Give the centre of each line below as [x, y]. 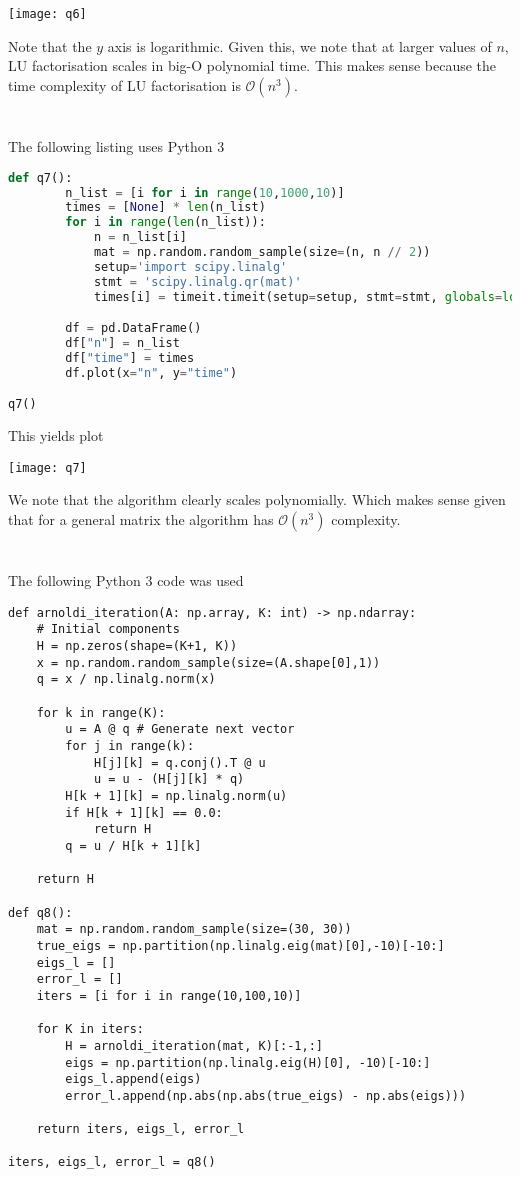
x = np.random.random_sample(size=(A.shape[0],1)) [208, 662]
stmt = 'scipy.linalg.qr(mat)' [197, 281]
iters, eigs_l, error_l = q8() [112, 1162]
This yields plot [56, 435]
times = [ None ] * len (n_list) [165, 207]
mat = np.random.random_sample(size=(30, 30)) [194, 929]
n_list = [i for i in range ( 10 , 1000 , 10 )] [205, 192]
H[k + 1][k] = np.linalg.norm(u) [176, 796]
